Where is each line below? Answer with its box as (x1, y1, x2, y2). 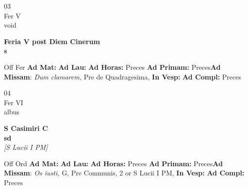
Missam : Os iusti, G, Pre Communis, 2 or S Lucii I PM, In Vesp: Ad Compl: (4, 168, 245, 178)
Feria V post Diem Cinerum (4, 36, 100, 46)
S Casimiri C (4, 123, 48, 133)
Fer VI (4, 97, 23, 107)
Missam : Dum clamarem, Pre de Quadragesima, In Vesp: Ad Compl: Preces (4, 71, 241, 81)
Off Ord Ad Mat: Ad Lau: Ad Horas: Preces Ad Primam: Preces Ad (4, 158, 223, 168)
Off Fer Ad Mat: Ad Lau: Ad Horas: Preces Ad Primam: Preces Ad (4, 62, 221, 72)
